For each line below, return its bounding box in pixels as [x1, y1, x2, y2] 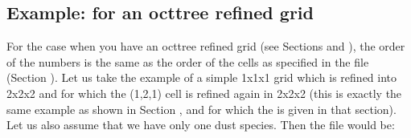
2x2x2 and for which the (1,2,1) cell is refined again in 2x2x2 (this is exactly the [6, 84, 402, 101]
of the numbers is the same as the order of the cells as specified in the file [6, 53, 369, 70]
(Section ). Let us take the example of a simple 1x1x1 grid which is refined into [6, 69, 397, 86]
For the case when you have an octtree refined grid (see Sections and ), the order [6, 38, 405, 55]
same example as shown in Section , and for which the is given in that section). [6, 100, 397, 117]
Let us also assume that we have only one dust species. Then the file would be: [6, 116, 395, 133]
